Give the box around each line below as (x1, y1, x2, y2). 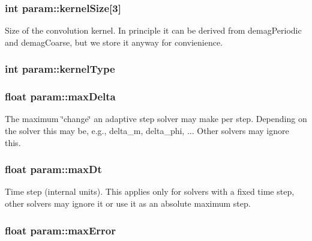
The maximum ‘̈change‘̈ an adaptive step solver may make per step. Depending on (5, 112, 307, 125)
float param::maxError (5, 222, 116, 237)
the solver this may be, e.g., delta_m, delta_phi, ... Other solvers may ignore (5, 124, 289, 137)
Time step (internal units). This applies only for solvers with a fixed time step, (5, 185, 295, 198)
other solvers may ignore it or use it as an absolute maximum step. (5, 197, 251, 210)
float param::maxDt (5, 162, 102, 177)
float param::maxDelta (5, 89, 116, 104)
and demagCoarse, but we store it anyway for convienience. (5, 35, 223, 48)
